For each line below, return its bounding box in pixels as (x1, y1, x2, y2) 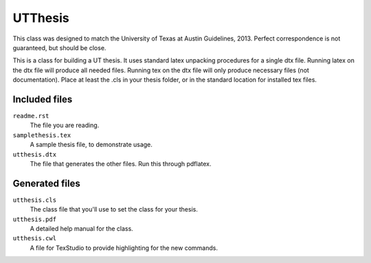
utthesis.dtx (12, 150, 57, 158)
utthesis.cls (12, 196, 57, 204)
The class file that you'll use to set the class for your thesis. (30, 205, 199, 214)
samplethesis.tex (12, 131, 71, 139)
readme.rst (12, 112, 49, 120)
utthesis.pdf (12, 215, 57, 223)
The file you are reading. (30, 121, 100, 130)
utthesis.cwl (12, 234, 57, 242)
